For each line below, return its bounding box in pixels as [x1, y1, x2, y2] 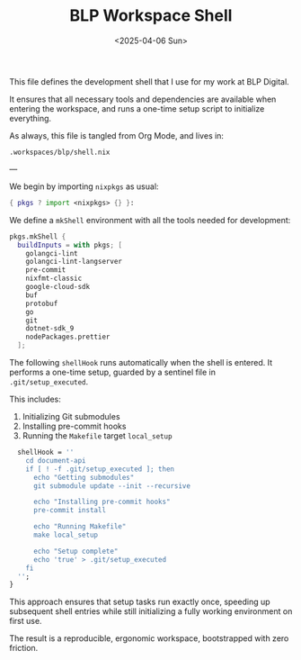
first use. [9, 616, 42, 627]
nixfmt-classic [25, 274, 83, 284]
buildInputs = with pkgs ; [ [17, 240, 123, 249]
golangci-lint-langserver [25, 258, 123, 267]
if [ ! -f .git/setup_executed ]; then [25, 465, 175, 474]
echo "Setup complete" [32, 547, 119, 556]
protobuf [25, 299, 58, 308]
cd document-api [25, 456, 87, 465]
